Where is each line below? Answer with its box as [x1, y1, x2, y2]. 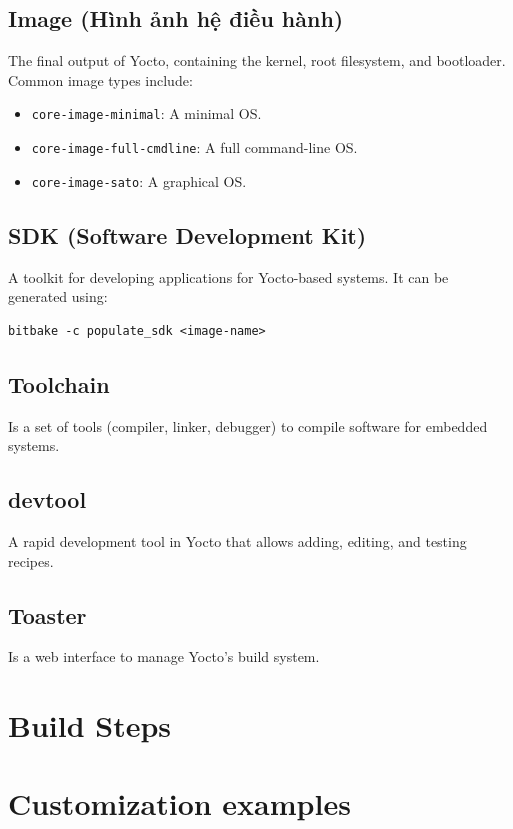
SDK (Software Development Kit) [8, 219, 367, 250]
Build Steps [8, 705, 172, 746]
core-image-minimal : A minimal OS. [31, 103, 262, 124]
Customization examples [8, 783, 351, 824]
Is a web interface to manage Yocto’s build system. [8, 646, 320, 667]
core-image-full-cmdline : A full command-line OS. [31, 137, 358, 158]
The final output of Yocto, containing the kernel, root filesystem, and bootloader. [8, 50, 506, 71]
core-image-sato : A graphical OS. [31, 170, 247, 191]
